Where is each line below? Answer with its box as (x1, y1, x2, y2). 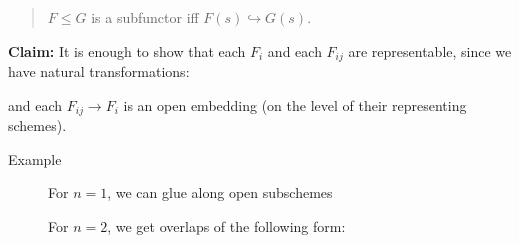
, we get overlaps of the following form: (107, 215, 346, 236)
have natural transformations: (8, 61, 190, 82)
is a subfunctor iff (91, 7, 199, 27)
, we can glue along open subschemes (107, 182, 333, 203)
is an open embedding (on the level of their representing (123, 94, 467, 115)
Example (8, 148, 62, 169)
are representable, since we (348, 40, 512, 61)
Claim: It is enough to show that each (8, 40, 246, 61)
